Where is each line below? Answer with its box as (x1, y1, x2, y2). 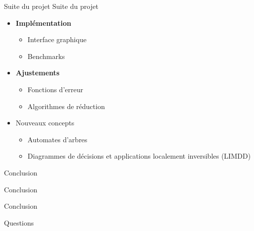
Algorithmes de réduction (27, 101, 105, 111)
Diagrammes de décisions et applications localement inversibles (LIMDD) (27, 151, 251, 161)
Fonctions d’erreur (27, 84, 84, 94)
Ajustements (15, 67, 60, 78)
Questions (4, 217, 34, 228)
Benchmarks (27, 51, 65, 61)
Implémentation (15, 17, 72, 28)
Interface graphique (27, 34, 86, 45)
